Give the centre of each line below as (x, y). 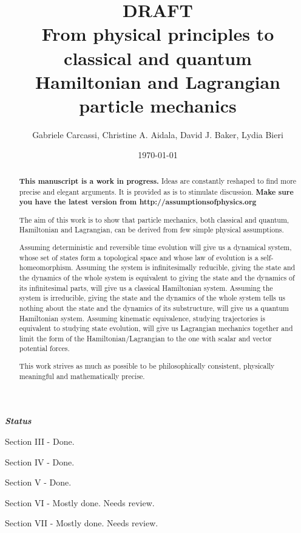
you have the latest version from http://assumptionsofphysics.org (138, 202)
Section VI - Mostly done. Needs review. (80, 502)
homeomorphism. (46, 267)
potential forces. (44, 348)
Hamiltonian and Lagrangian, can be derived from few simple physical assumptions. (151, 230)
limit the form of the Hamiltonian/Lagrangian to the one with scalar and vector (146, 338)
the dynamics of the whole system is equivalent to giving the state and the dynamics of (157, 277)
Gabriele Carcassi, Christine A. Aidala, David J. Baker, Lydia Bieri (158, 134)
